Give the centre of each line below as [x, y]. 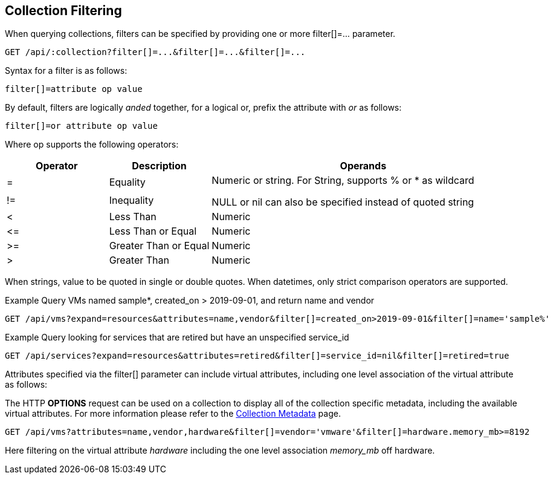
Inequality [131, 200]
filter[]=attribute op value [74, 89]
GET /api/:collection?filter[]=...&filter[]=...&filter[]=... [155, 52]
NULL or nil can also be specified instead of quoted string [343, 202]
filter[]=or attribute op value [81, 126]
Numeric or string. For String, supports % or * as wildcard [343, 181]
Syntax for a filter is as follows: [66, 71]
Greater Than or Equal [159, 246]
